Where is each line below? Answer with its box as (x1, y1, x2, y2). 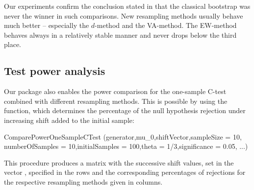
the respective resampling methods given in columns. (4, 176, 163, 187)
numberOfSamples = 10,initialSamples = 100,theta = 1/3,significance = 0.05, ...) (4, 141, 248, 151)
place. (4, 39, 21, 49)
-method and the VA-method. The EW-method (95, 20, 237, 30)
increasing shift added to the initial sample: (4, 115, 134, 125)
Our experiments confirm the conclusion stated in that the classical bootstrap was (4, 1, 251, 11)
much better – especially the (4, 20, 89, 30)
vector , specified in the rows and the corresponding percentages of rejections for (4, 167, 246, 177)
